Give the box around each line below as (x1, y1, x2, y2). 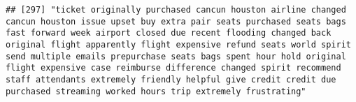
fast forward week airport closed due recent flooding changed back (6, 28, 332, 38)
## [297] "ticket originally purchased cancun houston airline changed (6, 5, 346, 15)
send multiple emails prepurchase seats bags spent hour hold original (6, 51, 346, 61)
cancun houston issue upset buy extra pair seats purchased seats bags (6, 16, 346, 27)
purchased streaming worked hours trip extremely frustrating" (6, 86, 306, 96)
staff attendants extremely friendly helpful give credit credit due (6, 74, 336, 85)
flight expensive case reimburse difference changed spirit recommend (6, 63, 341, 73)
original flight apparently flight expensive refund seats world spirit (6, 39, 351, 50)
